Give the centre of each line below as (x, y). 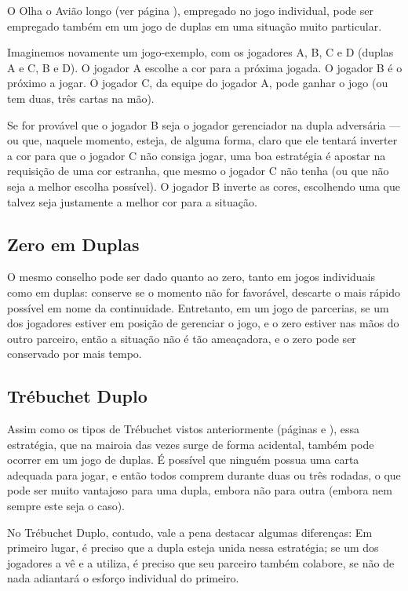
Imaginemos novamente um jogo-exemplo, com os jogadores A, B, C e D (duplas (200, 52)
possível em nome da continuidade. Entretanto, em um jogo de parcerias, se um (198, 307)
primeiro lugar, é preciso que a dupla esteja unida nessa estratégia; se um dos (193, 547)
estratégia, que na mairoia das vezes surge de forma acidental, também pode (191, 444)
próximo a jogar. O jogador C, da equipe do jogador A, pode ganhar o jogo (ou (198, 83)
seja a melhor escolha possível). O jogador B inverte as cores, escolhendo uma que (204, 186)
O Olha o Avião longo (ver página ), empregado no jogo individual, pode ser (190, 10)
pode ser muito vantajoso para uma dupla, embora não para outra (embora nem (200, 490)
